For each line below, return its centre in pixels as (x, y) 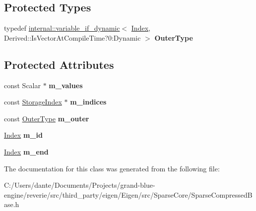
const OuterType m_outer (47, 118)
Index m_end (26, 151)
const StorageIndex (33, 102)
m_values (66, 85)
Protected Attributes (59, 64)
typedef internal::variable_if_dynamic (62, 28)
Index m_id (23, 135)
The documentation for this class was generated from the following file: (112, 168)
